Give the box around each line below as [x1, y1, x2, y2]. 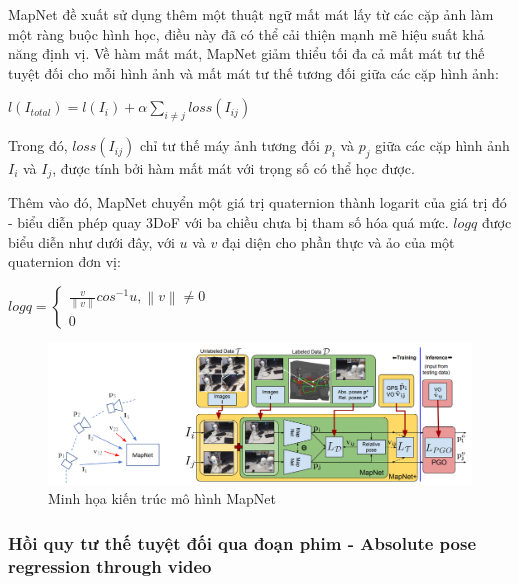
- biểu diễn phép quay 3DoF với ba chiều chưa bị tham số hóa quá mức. [8, 212, 449, 233]
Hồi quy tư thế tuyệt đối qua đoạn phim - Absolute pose [8, 530, 477, 555]
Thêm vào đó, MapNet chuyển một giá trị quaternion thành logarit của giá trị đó [8, 192, 507, 213]
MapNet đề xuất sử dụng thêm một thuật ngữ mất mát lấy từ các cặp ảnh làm [8, 4, 494, 24]
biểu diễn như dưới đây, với [8, 231, 175, 252]
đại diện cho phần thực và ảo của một [221, 231, 455, 252]
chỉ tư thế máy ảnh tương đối [139, 135, 320, 156]
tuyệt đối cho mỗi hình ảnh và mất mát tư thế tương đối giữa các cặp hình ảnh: [8, 62, 499, 83]
